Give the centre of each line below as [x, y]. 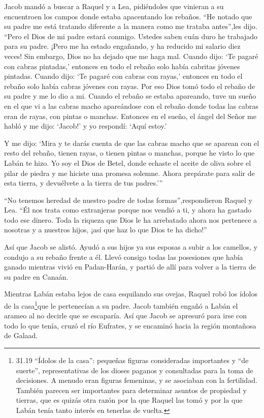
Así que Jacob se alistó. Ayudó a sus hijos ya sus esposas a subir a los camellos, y [131, 247]
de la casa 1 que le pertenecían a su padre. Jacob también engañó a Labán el [121, 305]
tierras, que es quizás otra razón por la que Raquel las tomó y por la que [129, 400]
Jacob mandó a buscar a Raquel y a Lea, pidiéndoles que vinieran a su [114, 6]
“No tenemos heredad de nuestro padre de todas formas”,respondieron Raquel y [128, 200]
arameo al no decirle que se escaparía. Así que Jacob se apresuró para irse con [126, 316]
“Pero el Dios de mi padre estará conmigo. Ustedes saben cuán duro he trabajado [131, 36]
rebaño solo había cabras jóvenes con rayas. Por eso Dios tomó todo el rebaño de [130, 86]
